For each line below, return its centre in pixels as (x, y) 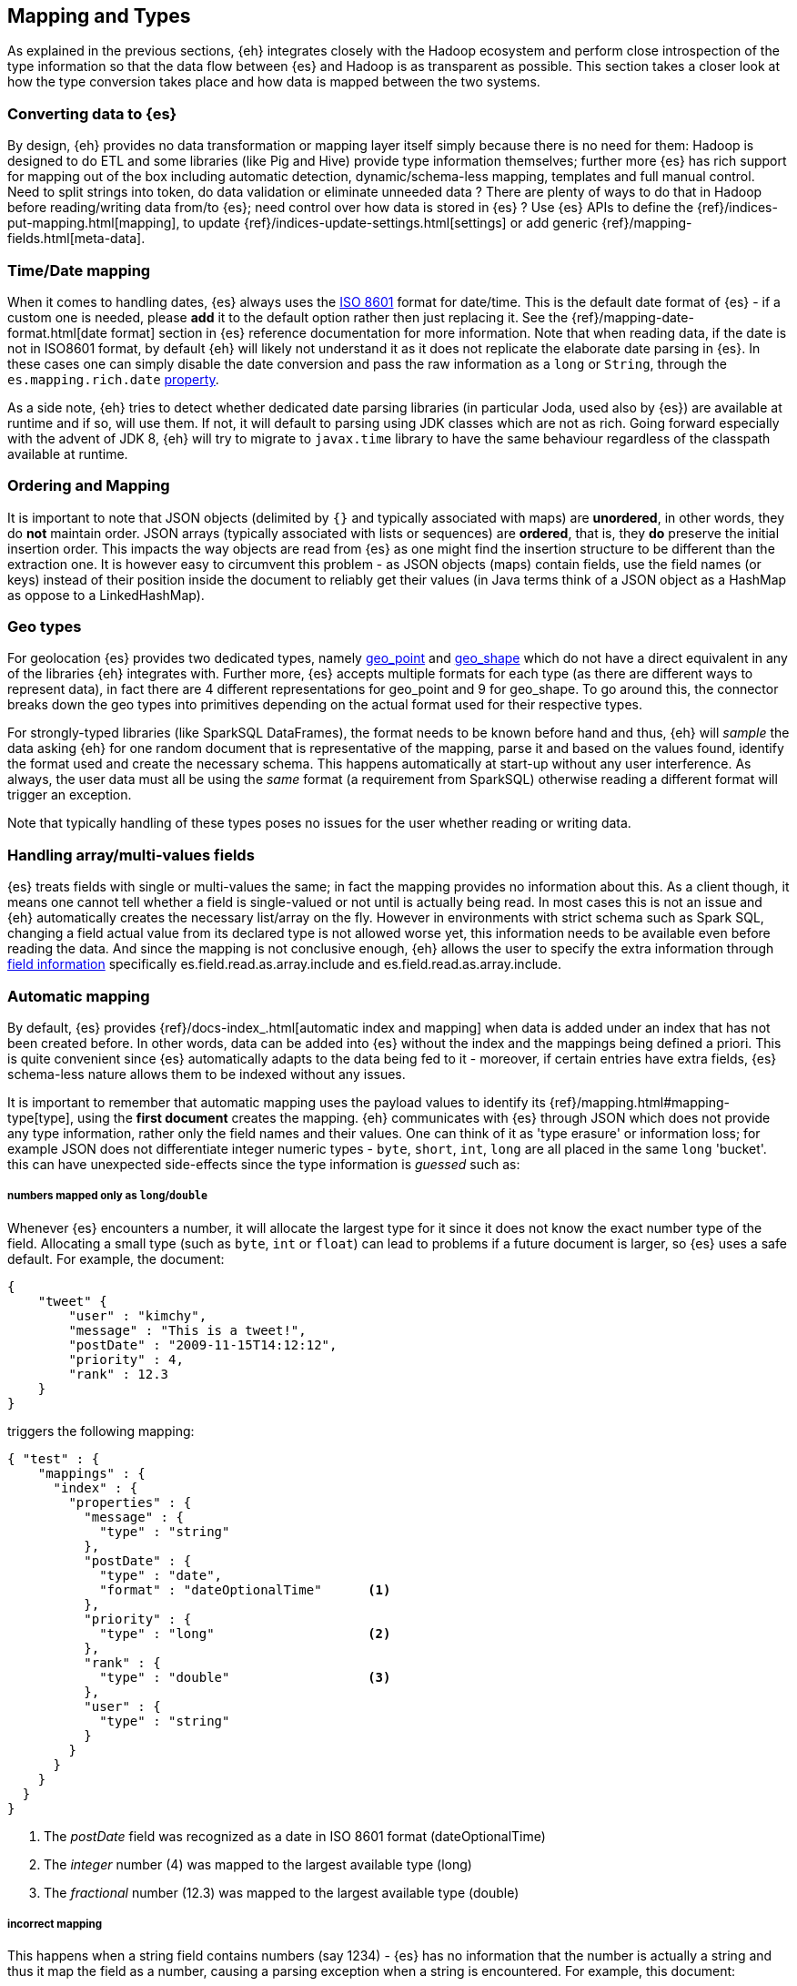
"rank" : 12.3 (119, 1374)
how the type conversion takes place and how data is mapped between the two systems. (274, 82)
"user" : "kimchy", (138, 1315)
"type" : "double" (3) (245, 1677)
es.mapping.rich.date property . (113, 379)
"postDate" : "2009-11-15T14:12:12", (203, 1344)
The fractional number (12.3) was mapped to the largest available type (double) (282, 1892)
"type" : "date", (161, 1575)
